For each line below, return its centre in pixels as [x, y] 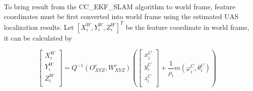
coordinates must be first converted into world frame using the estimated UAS [121, 16]
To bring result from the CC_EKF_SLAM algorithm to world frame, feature [120, 6]
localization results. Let [39, 27]
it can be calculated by [38, 37]
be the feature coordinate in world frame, [188, 27]
